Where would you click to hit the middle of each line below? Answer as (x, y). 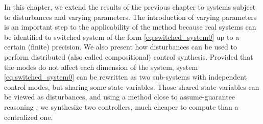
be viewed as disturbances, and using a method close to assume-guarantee (120, 97)
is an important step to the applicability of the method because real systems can (130, 27)
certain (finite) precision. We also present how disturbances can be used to (121, 47)
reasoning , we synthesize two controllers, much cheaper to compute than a (121, 106)
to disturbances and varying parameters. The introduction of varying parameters (130, 17)
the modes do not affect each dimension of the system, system (101, 67)
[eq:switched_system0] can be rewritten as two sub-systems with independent (126, 77)
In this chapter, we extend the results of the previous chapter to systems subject (130, 7)
